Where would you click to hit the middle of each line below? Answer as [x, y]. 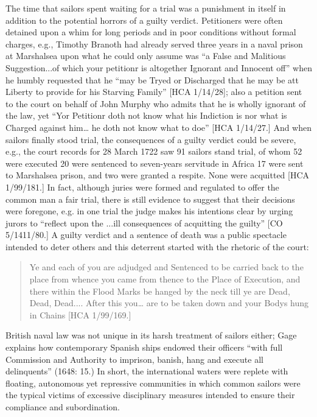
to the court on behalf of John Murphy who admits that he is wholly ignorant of [156, 103]
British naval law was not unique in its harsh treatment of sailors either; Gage [151, 335]
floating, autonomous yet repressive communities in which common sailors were [153, 383]
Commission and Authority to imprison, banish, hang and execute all [134, 359]
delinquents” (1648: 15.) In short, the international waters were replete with [147, 371]
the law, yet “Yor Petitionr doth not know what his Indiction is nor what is [146, 115]
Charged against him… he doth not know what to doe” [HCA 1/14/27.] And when [159, 127]
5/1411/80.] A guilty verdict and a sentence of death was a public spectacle [146, 235]
